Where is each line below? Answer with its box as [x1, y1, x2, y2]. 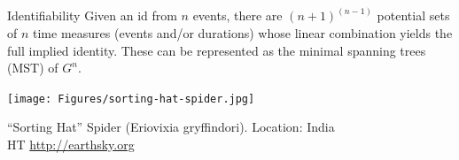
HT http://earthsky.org [7, 135, 135, 154]
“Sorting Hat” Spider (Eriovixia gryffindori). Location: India [7, 118, 335, 136]
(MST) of [7, 58, 58, 77]
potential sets [377, 6, 450, 25]
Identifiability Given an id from [7, 6, 177, 25]
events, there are [192, 6, 283, 25]
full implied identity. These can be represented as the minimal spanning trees [7, 41, 426, 59]
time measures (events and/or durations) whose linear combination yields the [33, 24, 453, 42]
